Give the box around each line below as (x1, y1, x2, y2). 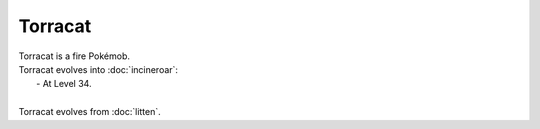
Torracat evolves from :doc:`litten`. (18, 106, 162, 118)
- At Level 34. (36, 78, 92, 90)
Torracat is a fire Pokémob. (18, 50, 130, 62)
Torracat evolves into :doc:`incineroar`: (18, 63, 179, 75)
